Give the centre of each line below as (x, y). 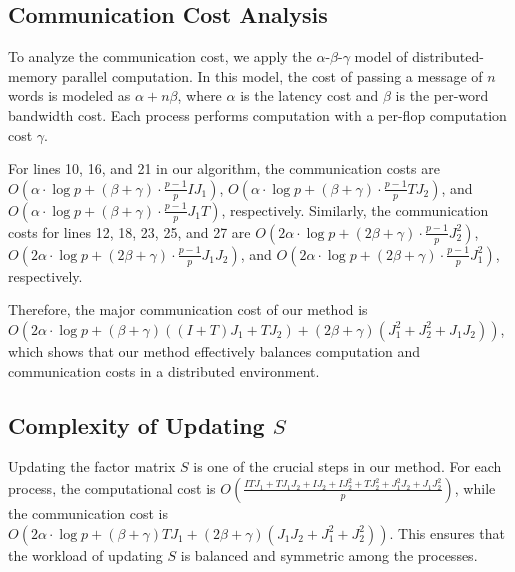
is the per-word (442, 95)
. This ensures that (447, 532)
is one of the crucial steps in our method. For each (347, 466)
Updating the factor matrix (92, 466)
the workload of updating (85, 554)
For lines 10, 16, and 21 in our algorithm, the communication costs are (224, 168)
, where (199, 95)
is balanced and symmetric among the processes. (329, 554)
